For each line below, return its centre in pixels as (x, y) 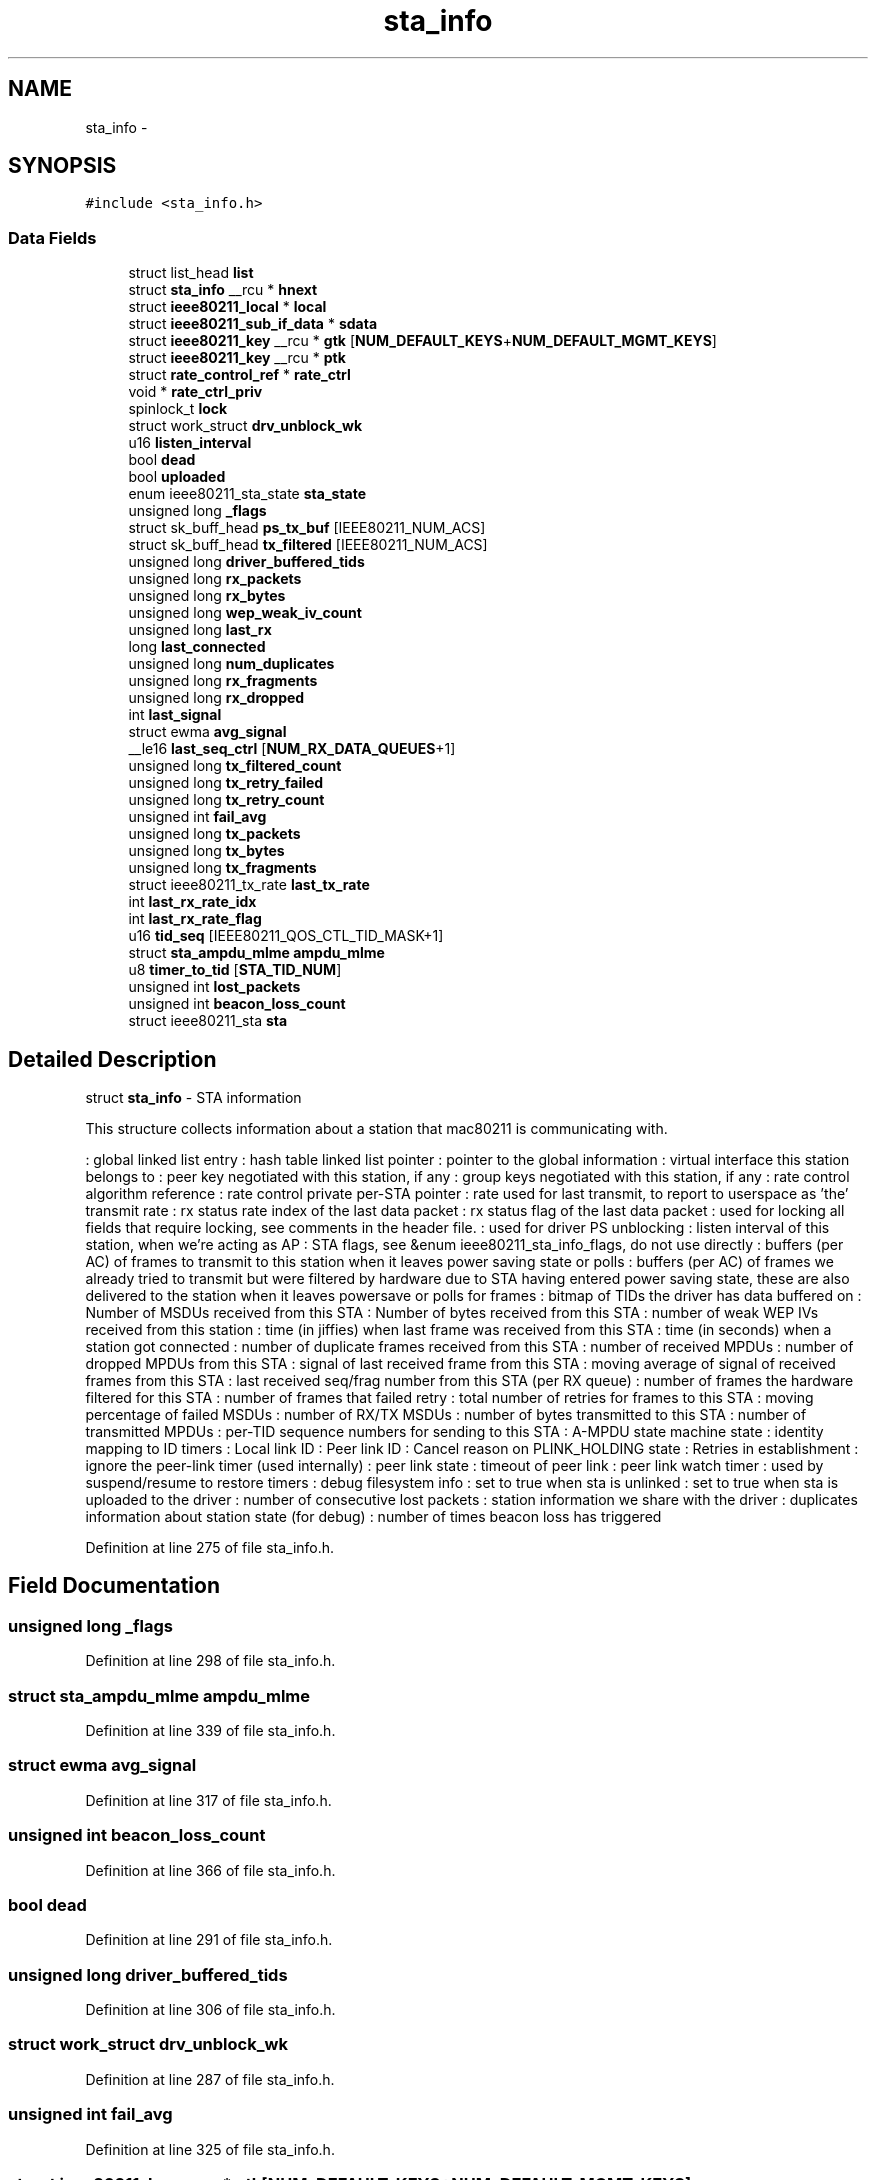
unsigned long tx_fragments (222, 868)
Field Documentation (114, 1586)
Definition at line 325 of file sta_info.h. (210, 2149)
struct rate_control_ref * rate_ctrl (239, 375)
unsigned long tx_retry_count (226, 800)
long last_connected (197, 647)
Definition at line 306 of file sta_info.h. (210, 2009)
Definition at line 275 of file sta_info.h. (210, 1548)
